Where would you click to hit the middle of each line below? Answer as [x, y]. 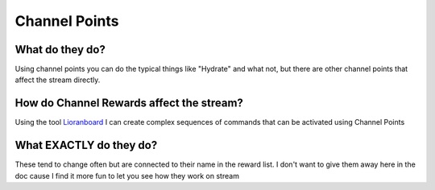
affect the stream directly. [58, 80]
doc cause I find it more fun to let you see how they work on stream [127, 176]
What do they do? [60, 50]
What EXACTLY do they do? [86, 145]
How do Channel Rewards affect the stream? [129, 103]
